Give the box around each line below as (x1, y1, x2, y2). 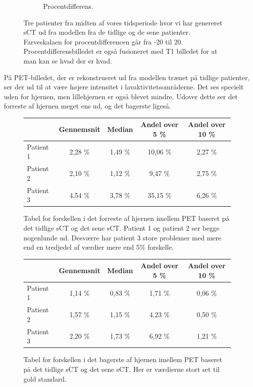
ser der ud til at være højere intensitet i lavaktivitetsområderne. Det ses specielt (4, 82, 244, 92)
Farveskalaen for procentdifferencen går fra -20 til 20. (23, 36, 183, 46)
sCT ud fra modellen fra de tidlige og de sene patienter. (23, 27, 190, 37)
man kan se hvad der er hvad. (23, 55, 112, 65)
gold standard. (23, 373, 67, 384)
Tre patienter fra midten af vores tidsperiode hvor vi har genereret (23, 17, 223, 27)
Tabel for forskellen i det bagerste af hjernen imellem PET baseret (23, 354, 223, 365)
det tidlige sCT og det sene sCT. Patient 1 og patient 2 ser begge (23, 223, 220, 233)
